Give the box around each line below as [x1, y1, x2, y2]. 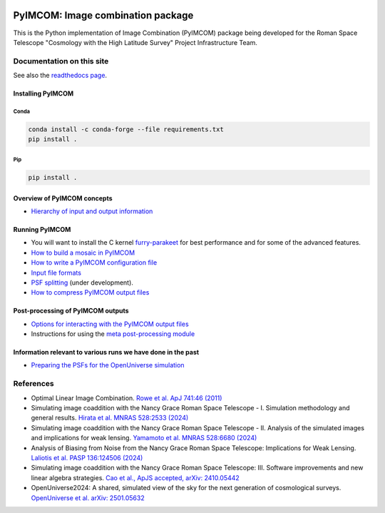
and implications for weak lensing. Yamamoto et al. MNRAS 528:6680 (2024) [31, 434, 257, 442]
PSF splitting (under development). [31, 278, 133, 287]
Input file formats [31, 268, 82, 277]
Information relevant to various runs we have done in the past [13, 348, 200, 357]
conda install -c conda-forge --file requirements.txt [28, 126, 224, 133]
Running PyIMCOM [13, 225, 71, 233]
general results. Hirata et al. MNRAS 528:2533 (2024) [31, 414, 189, 422]
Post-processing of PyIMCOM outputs [13, 307, 129, 315]
